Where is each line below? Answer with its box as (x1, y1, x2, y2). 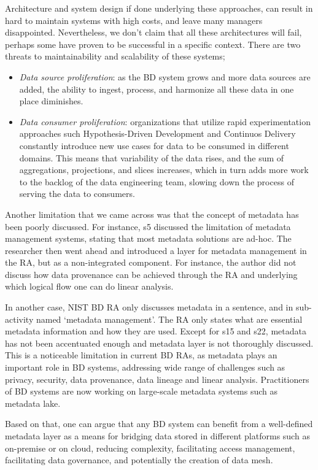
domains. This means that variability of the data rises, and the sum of (19, 151, 284, 164)
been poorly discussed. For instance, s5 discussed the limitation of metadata (5, 220, 291, 233)
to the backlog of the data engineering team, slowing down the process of (19, 175, 294, 188)
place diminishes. (19, 94, 83, 107)
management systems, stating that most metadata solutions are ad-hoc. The (5, 232, 292, 245)
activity (5, 312, 34, 325)
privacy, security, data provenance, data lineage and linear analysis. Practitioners (5, 372, 309, 385)
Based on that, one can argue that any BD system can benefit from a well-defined (5, 417, 313, 430)
